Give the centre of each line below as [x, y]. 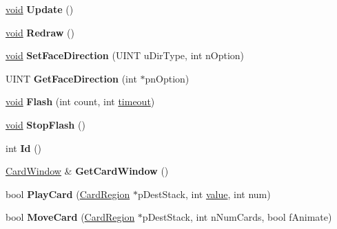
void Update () [40, 9]
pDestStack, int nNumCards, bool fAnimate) [237, 217]
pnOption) [167, 78]
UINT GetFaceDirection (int [71, 78]
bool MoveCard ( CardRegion [70, 217]
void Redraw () [40, 32]
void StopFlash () [45, 124]
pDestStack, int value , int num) [204, 194]
